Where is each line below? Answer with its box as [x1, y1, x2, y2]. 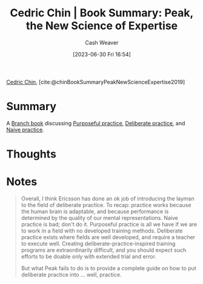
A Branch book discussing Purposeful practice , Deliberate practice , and [6, 119, 185, 127]
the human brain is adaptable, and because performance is [21, 208, 169, 215]
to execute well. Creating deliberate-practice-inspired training [21, 240, 176, 247]
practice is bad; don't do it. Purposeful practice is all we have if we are [21, 221, 198, 228]
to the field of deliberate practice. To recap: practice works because [21, 202, 191, 208]
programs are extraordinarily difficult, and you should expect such [21, 246, 187, 254]
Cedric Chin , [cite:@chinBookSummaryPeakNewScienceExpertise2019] [6, 78, 185, 85]
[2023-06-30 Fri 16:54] [72, 50, 131, 58]
